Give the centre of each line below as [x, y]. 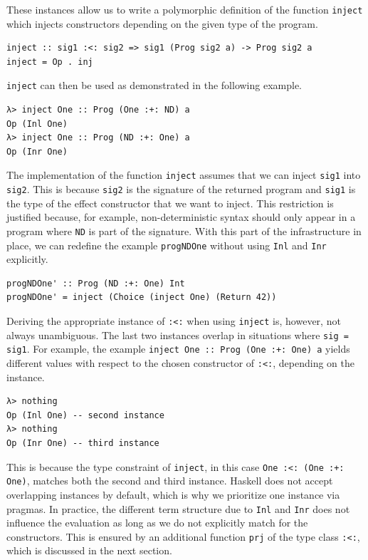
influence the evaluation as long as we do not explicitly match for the [157, 523]
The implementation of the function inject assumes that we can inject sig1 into [184, 175]
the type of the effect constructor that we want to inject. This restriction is [170, 203]
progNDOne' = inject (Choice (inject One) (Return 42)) [142, 297]
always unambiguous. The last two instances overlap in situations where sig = [178, 335]
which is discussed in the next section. [89, 550]
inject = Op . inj [50, 62]
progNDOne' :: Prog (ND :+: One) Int [96, 283]
